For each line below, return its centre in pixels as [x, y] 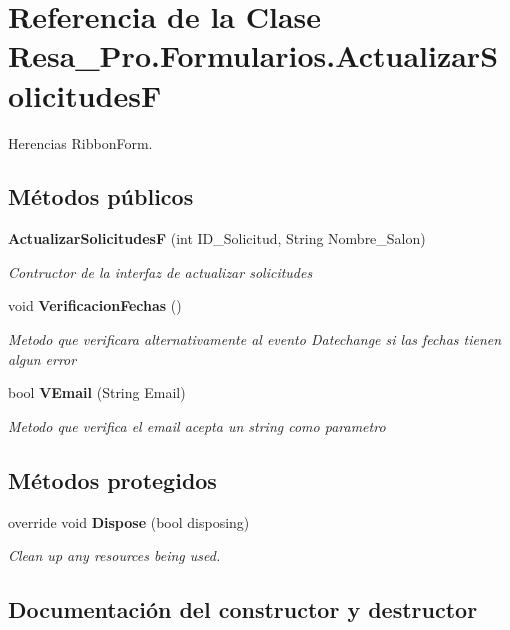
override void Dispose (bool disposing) [129, 521]
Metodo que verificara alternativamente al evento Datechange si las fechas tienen [255, 339]
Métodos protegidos [112, 479]
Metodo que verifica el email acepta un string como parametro [197, 425]
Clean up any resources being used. [114, 555]
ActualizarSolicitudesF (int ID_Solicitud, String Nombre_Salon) [217, 238]
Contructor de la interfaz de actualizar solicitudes [160, 271]
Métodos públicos [101, 196]
